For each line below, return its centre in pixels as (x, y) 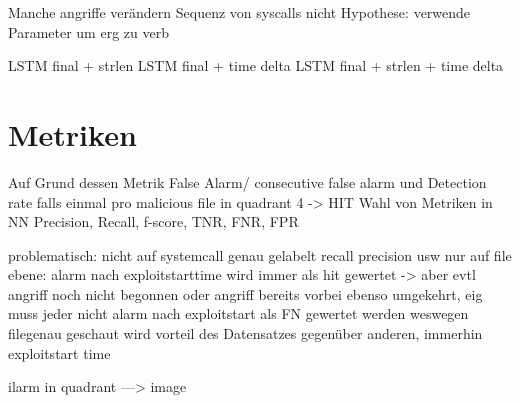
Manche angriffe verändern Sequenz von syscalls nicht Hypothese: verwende (239, 12)
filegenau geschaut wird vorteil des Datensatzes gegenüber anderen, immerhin (245, 333)
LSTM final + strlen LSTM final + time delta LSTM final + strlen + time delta (256, 65)
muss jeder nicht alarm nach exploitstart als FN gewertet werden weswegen (238, 313)
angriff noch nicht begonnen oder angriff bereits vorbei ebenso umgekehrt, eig (245, 293)
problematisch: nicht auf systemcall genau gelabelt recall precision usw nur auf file (260, 254)
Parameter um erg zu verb (88, 31)
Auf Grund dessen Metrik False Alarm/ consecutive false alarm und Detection (247, 181)
